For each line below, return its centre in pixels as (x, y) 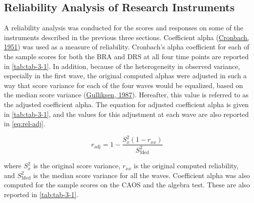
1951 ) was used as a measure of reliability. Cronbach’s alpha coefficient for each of (127, 47)
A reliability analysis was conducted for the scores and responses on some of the (124, 28)
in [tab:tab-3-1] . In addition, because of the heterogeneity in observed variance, (122, 66)
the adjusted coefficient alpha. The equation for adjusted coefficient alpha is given (127, 104)
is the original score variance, (77, 166)
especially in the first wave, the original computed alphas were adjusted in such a (126, 76)
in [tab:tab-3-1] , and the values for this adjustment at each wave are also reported (127, 114)
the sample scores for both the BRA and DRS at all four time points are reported (127, 56)
